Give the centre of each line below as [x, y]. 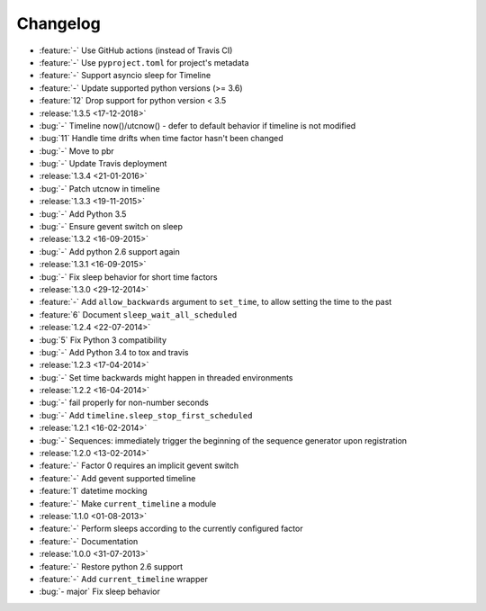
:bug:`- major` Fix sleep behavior [100, 592]
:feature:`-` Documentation [89, 541]
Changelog [58, 23]
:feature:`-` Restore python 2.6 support [111, 566]
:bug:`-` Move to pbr [76, 151]
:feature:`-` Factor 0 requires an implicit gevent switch [139, 466]
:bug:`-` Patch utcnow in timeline [100, 188]
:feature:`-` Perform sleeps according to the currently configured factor [171, 529]
